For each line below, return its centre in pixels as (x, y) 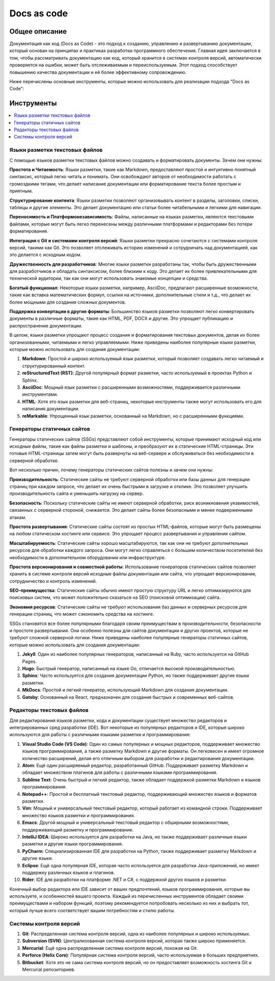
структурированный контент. (54, 366)
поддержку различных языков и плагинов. (68, 872)
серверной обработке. (34, 460)
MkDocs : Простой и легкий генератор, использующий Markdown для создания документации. (125, 690)
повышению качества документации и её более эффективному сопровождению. (98, 72)
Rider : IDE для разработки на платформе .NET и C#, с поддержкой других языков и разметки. (125, 879)
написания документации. (51, 409)
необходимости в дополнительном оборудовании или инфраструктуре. (88, 557)
